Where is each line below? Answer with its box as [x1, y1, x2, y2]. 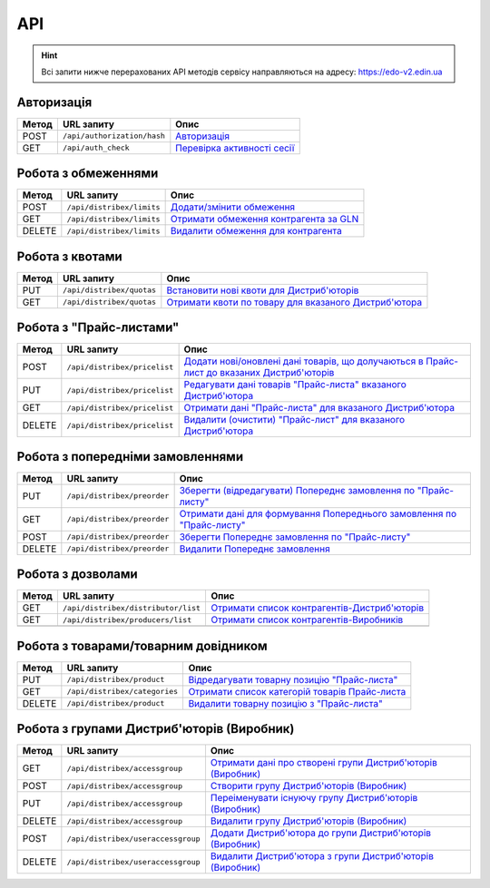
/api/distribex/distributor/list [62, 603, 201, 612]
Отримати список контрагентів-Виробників [210, 613, 404, 626]
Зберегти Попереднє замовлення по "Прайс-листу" [179, 531, 411, 543]
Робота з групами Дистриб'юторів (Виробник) [16, 721, 295, 737]
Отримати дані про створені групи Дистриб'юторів [210, 756, 437, 769]
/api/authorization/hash [62, 132, 165, 141]
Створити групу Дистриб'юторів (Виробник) [210, 780, 407, 793]
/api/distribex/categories [66, 687, 179, 697]
